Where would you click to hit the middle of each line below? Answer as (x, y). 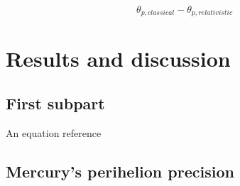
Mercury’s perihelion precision (120, 171)
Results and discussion (118, 58)
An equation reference (54, 133)
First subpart (55, 103)
